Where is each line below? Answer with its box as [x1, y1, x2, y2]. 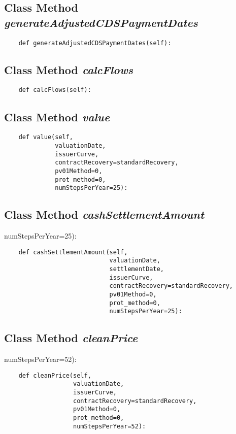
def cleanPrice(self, [18, 372, 91, 379]
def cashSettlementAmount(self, [18, 248, 128, 256]
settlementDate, [109, 265, 164, 273]
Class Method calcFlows [4, 61, 133, 77]
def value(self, [18, 133, 74, 141]
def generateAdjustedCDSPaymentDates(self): [18, 39, 172, 47]
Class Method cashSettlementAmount [4, 207, 205, 222]
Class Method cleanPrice [4, 330, 138, 346]
